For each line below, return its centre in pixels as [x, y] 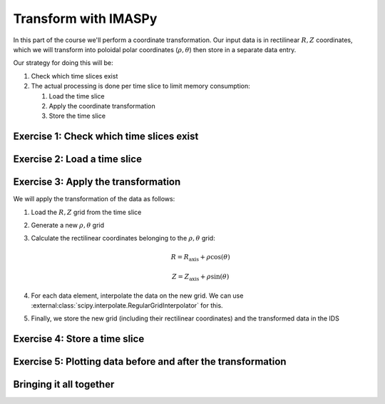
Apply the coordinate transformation [102, 106]
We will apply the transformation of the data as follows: [94, 199]
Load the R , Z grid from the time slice [86, 212]
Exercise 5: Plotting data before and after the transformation [150, 362]
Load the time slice [77, 96]
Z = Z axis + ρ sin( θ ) [201, 277]
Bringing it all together [64, 384]
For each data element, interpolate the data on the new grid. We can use [137, 296]
